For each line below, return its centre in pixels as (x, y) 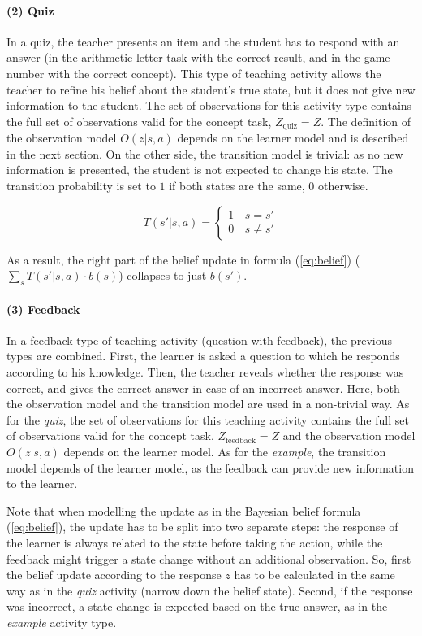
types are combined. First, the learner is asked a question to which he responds (203, 356)
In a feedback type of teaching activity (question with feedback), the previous (200, 340)
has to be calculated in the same (314, 575)
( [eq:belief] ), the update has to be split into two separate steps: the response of (202, 527)
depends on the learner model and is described (293, 138)
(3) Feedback (43, 309)
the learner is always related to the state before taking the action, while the (195, 542)
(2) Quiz (30, 10)
